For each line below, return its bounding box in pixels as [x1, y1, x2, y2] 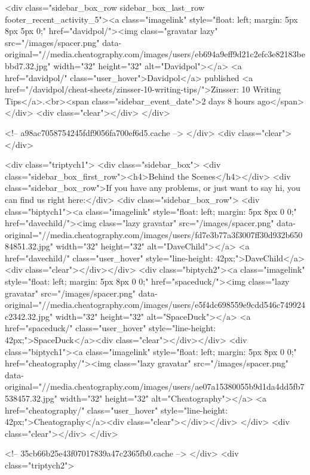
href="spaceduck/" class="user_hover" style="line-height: [5, 322, 216, 334]
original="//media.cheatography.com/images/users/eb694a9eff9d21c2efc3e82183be [5, 48, 305, 60]
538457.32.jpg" [5, 392, 58, 404]
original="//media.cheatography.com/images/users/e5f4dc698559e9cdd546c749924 [5, 298, 305, 311]
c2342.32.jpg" [5, 310, 53, 322]
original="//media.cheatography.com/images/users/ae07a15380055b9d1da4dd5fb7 [5, 380, 305, 393]
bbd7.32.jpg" [5, 59, 51, 72]
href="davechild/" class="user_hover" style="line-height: [5, 251, 213, 264]
